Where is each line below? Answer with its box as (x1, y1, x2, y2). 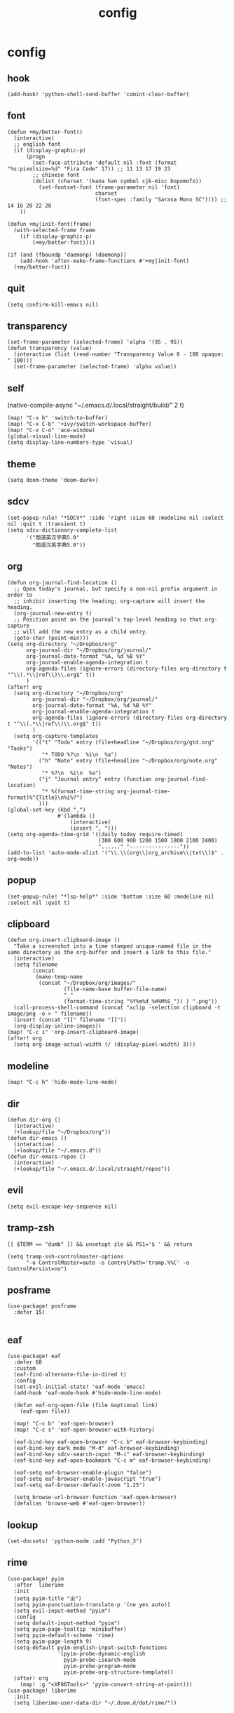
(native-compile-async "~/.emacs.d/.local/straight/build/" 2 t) (7, 401, 184, 410)
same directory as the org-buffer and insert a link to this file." (7, 949, 212, 956)
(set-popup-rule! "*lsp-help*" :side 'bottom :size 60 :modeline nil (7, 893, 215, 900)
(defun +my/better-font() (7, 128, 83, 135)
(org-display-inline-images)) (13, 1023, 102, 1030)
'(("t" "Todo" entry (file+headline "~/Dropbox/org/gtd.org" (32, 739, 215, 746)
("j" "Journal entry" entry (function (38, 775, 152, 783)
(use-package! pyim (7, 1575, 64, 1583)
